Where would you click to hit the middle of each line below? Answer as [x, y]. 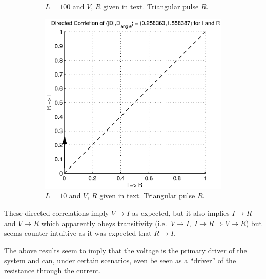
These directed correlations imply [57, 212]
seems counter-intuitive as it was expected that [78, 233]
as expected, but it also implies [181, 212]
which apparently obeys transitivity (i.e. [104, 223]
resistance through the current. [53, 270]
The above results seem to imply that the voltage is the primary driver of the [126, 250]
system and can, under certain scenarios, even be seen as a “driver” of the [120, 260]
